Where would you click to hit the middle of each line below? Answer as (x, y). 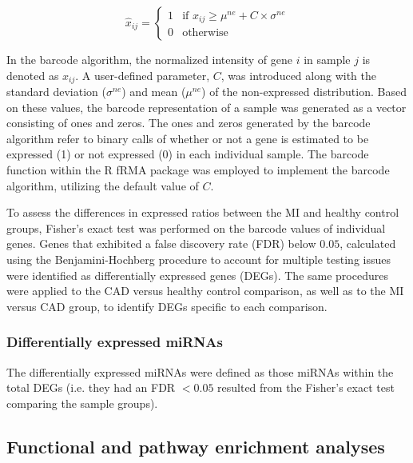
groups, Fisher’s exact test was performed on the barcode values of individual (196, 228)
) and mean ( (154, 92)
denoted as (33, 75)
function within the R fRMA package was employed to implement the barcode (198, 170)
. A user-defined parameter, (143, 75)
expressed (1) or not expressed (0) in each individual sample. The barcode (188, 154)
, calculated (368, 243)
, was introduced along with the (298, 75)
